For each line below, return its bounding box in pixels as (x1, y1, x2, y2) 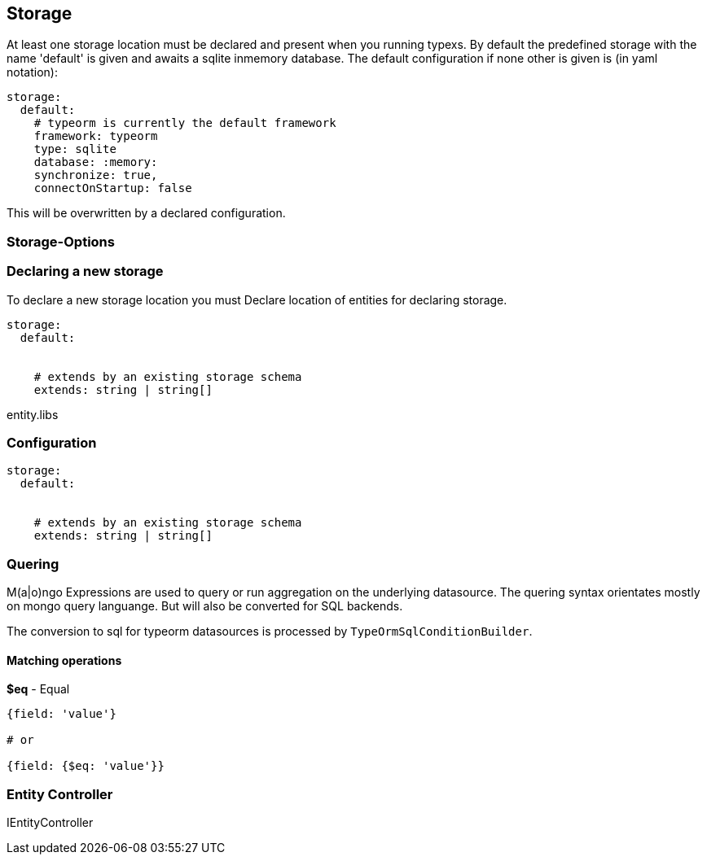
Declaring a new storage (7, 263, 164, 280)
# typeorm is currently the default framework (33, 116, 336, 130)
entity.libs (7, 407, 59, 422)
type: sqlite (33, 142, 116, 156)
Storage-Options (7, 233, 115, 250)
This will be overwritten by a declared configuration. (7, 206, 286, 221)
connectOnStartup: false (33, 181, 192, 195)
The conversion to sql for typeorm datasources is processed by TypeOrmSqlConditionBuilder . (7, 624, 533, 639)
